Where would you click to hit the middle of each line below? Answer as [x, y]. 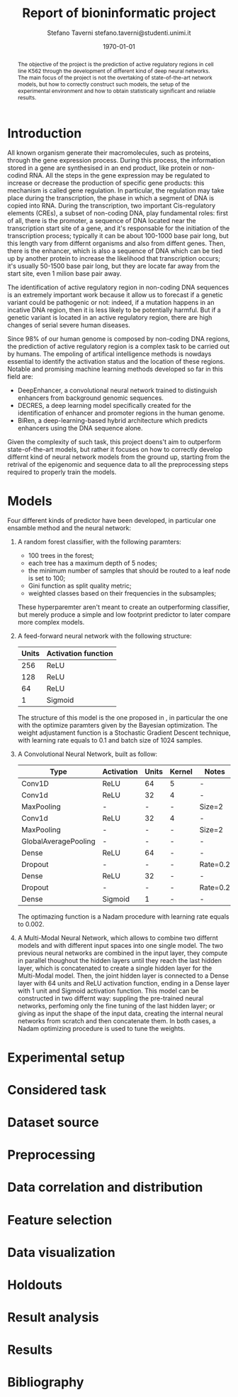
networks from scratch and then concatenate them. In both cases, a [117, 1021]
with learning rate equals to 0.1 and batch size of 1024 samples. [110, 740]
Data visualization [61, 1252]
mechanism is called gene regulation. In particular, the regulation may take [116, 190]
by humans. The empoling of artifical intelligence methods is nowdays [109, 354]
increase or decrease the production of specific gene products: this [106, 183]
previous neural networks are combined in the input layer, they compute [123, 953]
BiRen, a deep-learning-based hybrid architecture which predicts [112, 421]
